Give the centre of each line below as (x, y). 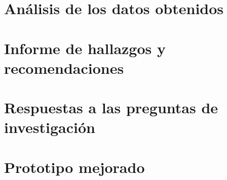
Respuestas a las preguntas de (111, 107)
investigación (50, 127)
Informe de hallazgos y (85, 48)
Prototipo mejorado (74, 167)
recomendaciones (64, 67)
